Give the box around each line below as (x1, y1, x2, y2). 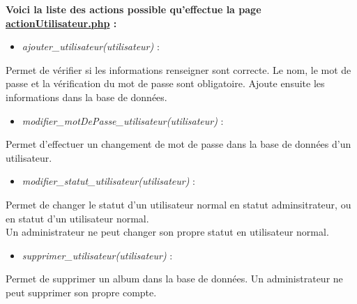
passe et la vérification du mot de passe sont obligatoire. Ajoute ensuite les (6, 76, 325, 91)
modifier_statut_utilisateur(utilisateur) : (22, 174, 195, 188)
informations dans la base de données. (6, 89, 167, 104)
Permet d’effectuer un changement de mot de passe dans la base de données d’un (6, 137, 351, 151)
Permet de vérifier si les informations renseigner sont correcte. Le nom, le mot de (6, 62, 351, 77)
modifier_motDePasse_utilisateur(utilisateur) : (22, 113, 224, 128)
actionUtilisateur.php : (6, 15, 117, 30)
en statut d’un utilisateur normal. (6, 211, 149, 225)
